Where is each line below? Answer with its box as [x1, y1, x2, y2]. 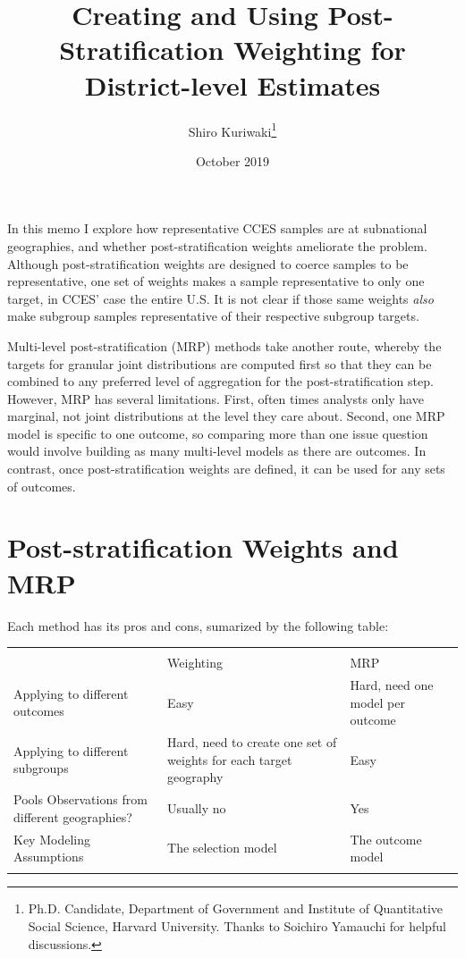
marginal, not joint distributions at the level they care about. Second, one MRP [7, 407, 445, 425]
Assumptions [13, 847, 84, 866]
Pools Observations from [13, 790, 148, 809]
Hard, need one [350, 676, 434, 693]
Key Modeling [13, 829, 90, 848]
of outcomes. [7, 476, 76, 495]
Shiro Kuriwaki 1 [188, 119, 277, 140]
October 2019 [195, 151, 270, 170]
